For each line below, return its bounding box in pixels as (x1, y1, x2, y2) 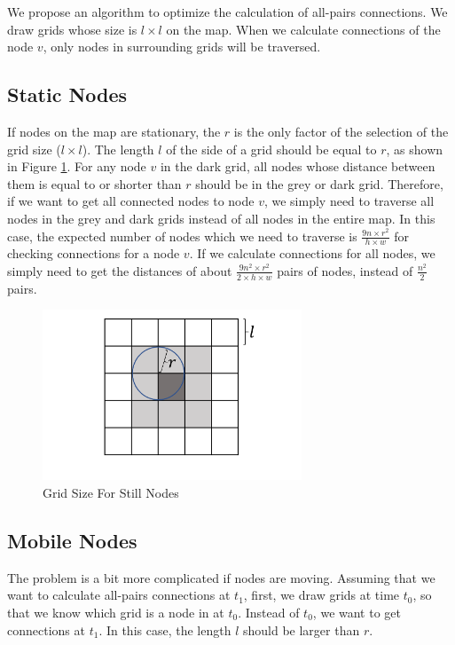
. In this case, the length (98, 620, 231, 639)
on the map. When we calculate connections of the (166, 20, 441, 38)
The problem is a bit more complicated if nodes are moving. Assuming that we (7, 568, 435, 586)
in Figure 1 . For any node (7, 157, 146, 176)
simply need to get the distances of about (7, 261, 232, 279)
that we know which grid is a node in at (7, 602, 224, 621)
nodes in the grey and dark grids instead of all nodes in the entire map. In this (7, 208, 435, 227)
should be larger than (242, 620, 360, 639)
